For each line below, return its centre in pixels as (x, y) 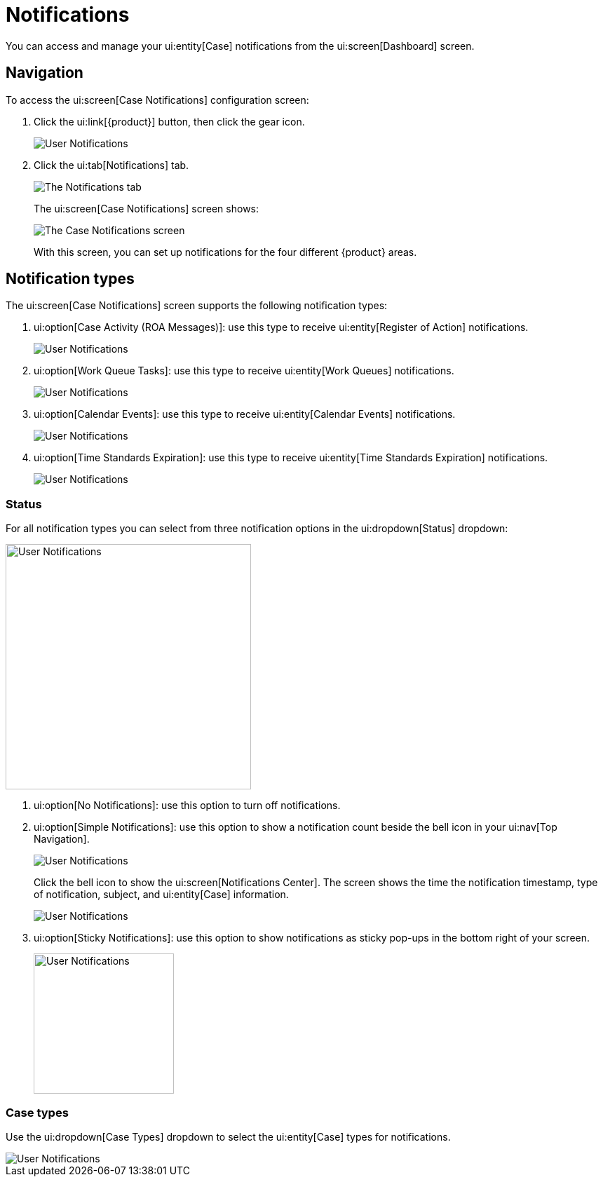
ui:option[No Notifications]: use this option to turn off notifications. (187, 806)
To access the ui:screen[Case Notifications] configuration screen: (157, 100)
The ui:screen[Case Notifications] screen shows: (147, 208)
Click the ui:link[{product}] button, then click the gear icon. (169, 121)
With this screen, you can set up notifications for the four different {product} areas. (225, 252)
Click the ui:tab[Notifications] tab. (111, 165)
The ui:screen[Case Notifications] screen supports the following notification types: (197, 306)
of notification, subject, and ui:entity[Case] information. (161, 895)
